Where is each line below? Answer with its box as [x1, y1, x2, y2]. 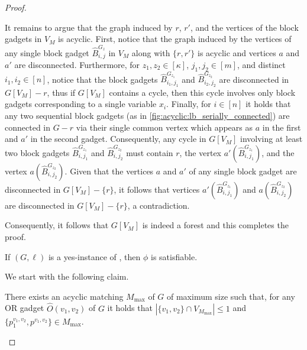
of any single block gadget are [189, 164, 297, 177]
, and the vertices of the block [190, 21, 299, 33]
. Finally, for [166, 98, 211, 110]
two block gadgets [5, 146, 70, 158]
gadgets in [5, 33, 42, 45]
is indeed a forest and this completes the [142, 219, 289, 231]
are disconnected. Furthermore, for [14, 58, 140, 70]
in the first [262, 121, 301, 133]
